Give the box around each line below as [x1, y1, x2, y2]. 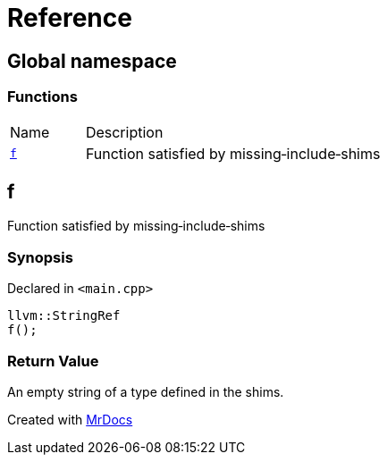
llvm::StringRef [7, 308, 121, 323]
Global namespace [7, 49, 177, 72]
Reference [7, 3, 132, 33]
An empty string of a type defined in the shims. [7, 383, 284, 399]
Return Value [7, 351, 99, 370]
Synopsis [7, 248, 73, 266]
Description [85, 122, 164, 141]
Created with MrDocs [7, 411, 133, 427]
